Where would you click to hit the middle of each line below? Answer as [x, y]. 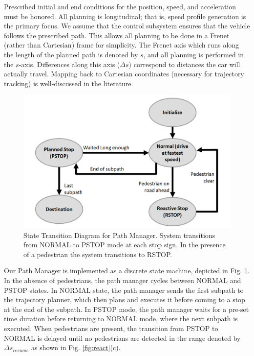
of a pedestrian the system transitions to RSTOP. [98, 254]
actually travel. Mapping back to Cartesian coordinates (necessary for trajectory [124, 74]
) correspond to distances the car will [184, 64]
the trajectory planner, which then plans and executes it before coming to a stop [125, 299]
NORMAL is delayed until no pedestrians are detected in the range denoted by [122, 338]
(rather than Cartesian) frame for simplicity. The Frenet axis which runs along [122, 45]
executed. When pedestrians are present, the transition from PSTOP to [111, 328]
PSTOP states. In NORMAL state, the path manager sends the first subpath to [124, 290]
